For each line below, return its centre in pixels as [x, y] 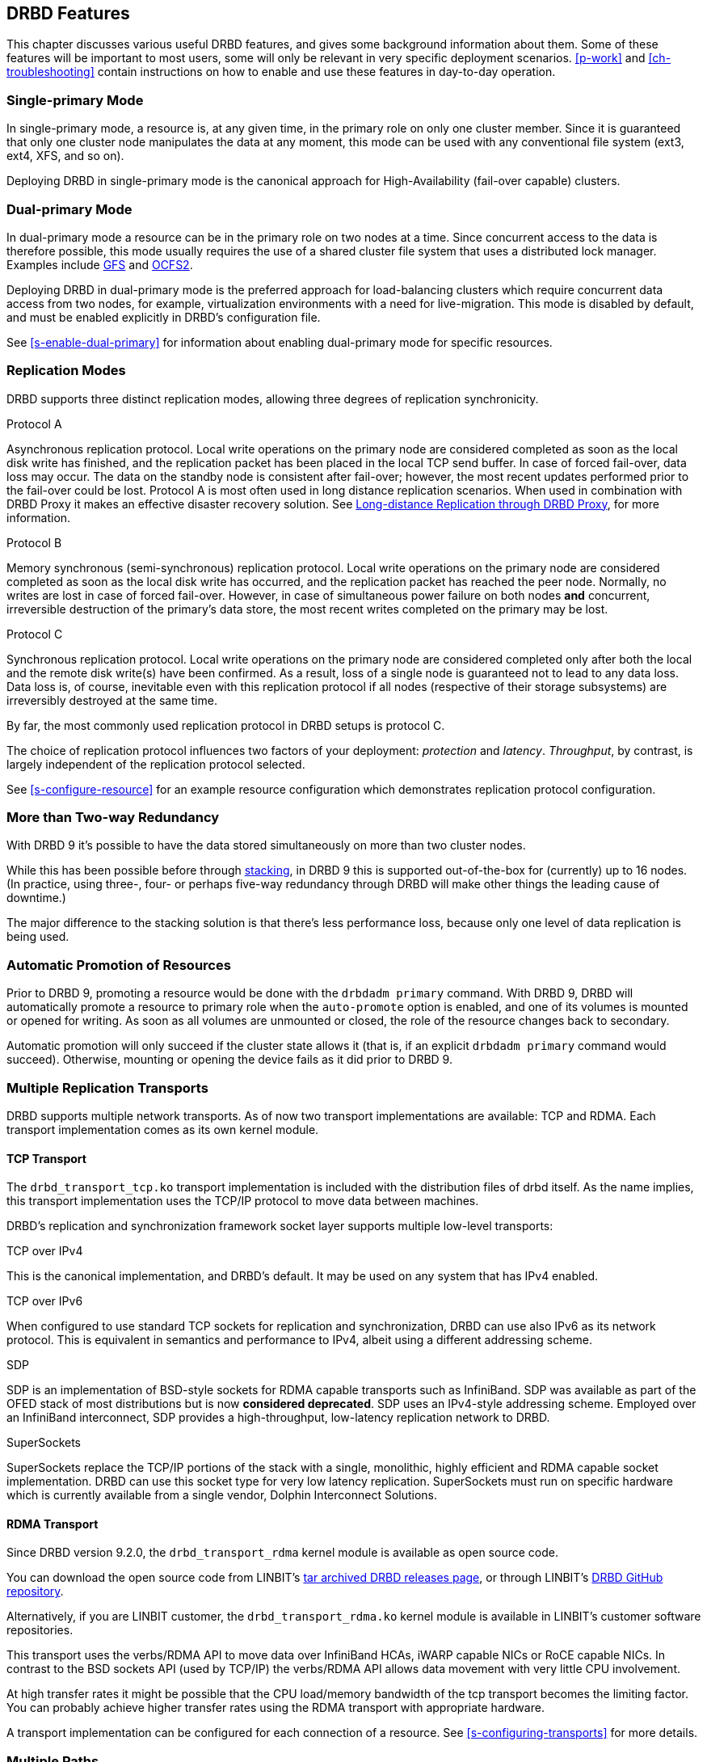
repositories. [40, 1630]
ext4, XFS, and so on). [65, 156]
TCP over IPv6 [45, 1301]
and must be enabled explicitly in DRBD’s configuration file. [164, 317]
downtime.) [36, 898]
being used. [38, 937]
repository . [35, 1591]
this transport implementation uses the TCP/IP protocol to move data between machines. [243, 1201]
